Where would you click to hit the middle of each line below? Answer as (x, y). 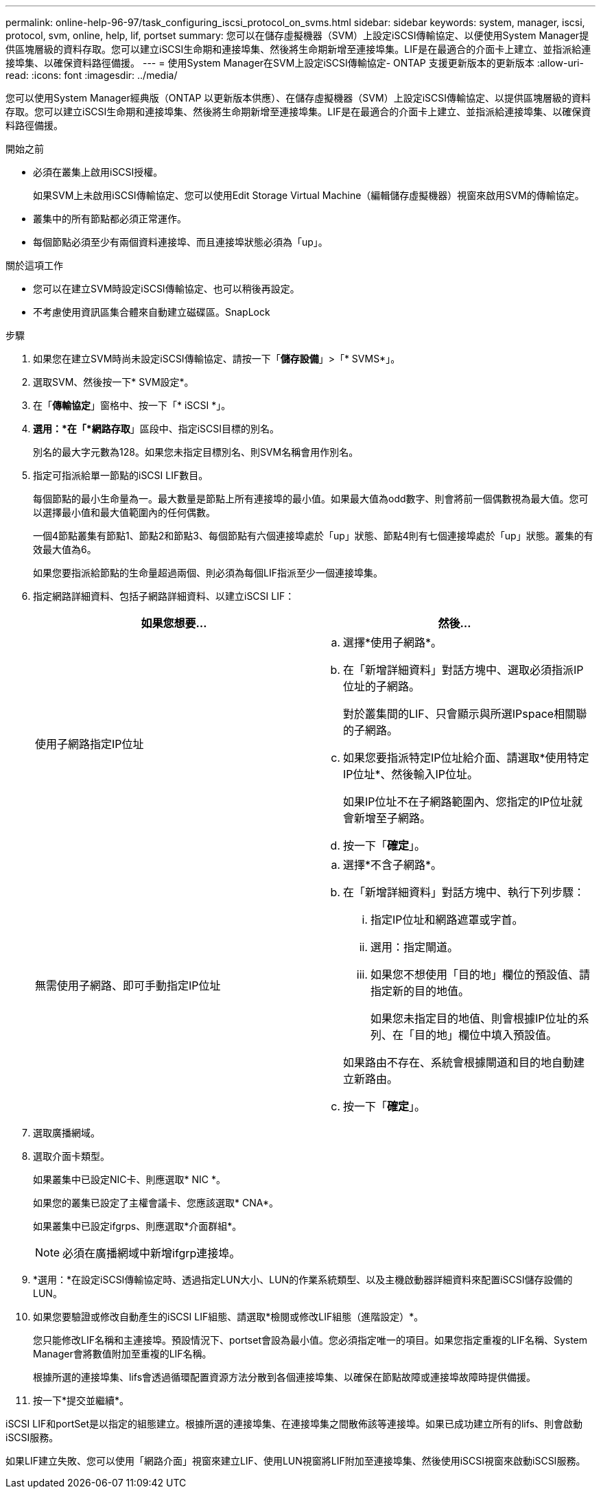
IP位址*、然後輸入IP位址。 (411, 774)
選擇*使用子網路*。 (393, 642)
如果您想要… (174, 623)
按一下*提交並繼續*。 (81, 1400)
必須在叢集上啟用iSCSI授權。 (98, 172)
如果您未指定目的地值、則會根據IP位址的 (474, 1018)
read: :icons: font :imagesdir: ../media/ (92, 75)
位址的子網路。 (382, 686)
